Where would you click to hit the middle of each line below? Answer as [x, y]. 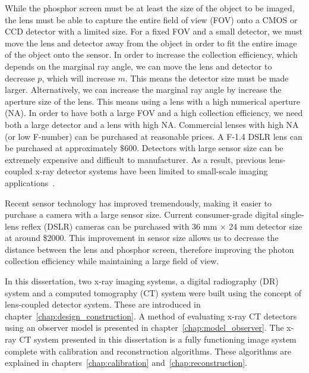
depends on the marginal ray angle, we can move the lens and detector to [138, 66]
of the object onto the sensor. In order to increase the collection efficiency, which [151, 54]
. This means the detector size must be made [207, 78]
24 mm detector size [266, 226]
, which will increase [78, 78]
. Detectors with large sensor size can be [210, 148]
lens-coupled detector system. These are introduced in [103, 304]
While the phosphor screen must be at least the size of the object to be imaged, [150, 8]
